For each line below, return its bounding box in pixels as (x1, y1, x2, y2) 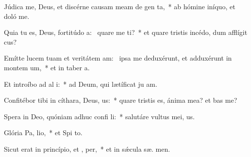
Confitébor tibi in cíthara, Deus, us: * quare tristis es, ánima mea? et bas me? (4, 95, 237, 105)
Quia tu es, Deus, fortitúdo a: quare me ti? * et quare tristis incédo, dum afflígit (4, 27, 248, 37)
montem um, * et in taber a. (4, 62, 90, 72)
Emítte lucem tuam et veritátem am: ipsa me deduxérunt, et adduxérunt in (4, 53, 232, 63)
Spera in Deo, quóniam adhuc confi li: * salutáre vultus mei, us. (4, 111, 195, 121)
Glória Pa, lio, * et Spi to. (4, 127, 83, 138)
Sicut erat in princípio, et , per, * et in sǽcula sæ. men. (4, 143, 170, 154)
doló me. (4, 11, 30, 21)
